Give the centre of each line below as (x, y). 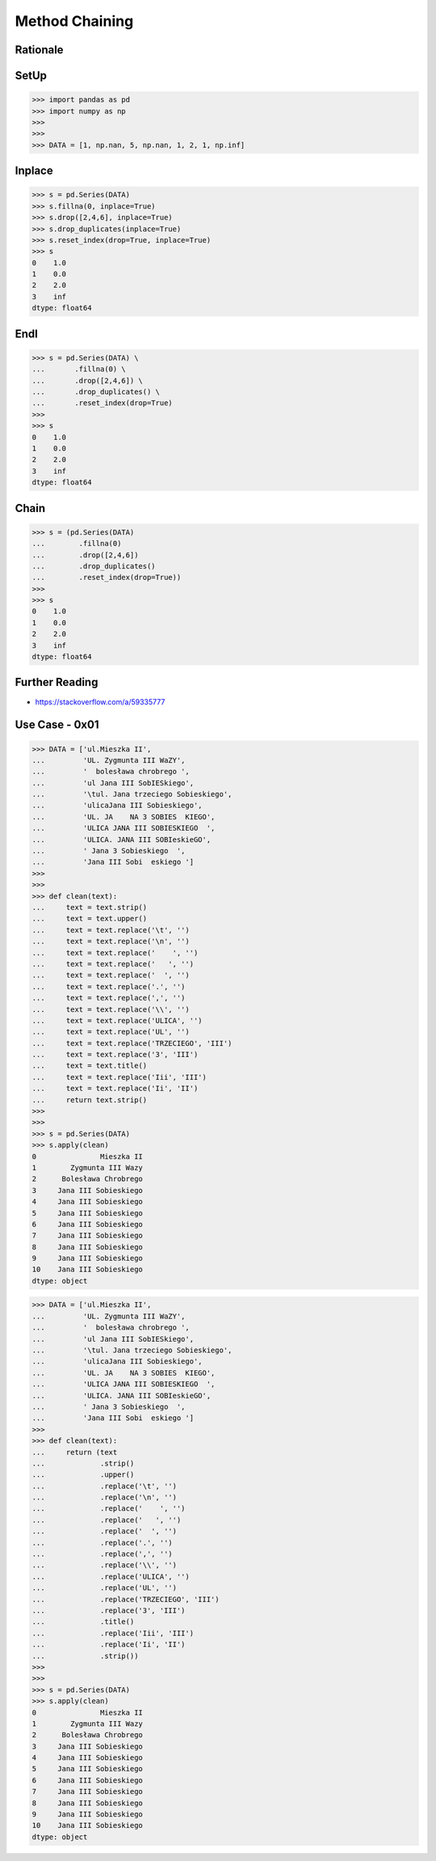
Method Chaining (74, 21)
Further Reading (57, 682)
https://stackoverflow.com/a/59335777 (100, 702)
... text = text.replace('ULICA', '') (117, 1020)
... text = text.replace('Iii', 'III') (119, 1077)
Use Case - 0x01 (57, 725)
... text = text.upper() (90, 919)
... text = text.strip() (90, 907)
